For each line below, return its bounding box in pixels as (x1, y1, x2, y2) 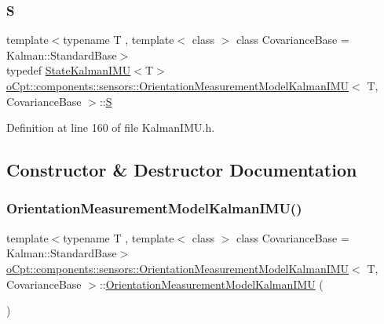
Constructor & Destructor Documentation (6, 158, 357, 182)
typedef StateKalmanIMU (6, 62, 131, 78)
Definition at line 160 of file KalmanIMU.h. (6, 119, 215, 136)
